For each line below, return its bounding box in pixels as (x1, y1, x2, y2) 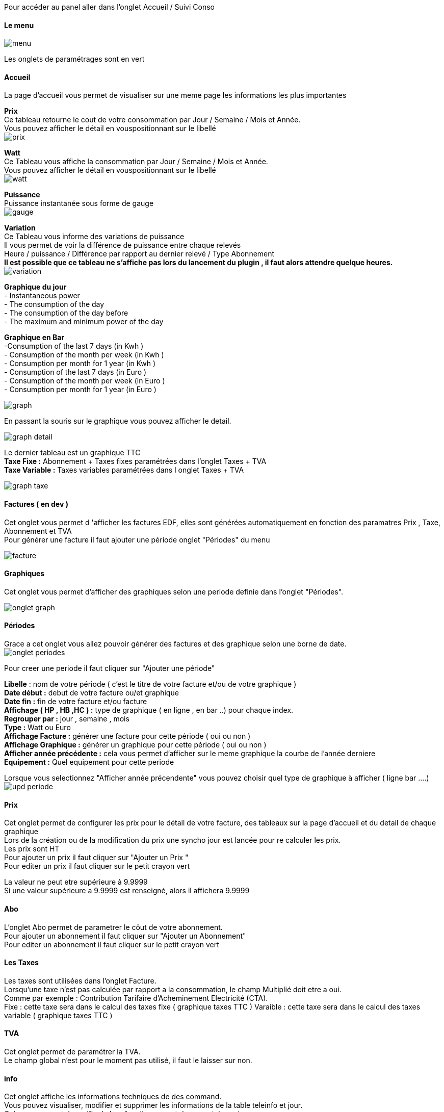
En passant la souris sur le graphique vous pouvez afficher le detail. (4, 417, 231, 426)
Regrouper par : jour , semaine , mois (4, 714, 129, 723)
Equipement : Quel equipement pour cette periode (4, 758, 174, 767)
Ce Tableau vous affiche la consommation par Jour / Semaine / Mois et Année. (4, 157, 268, 166)
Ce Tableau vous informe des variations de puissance (4, 232, 185, 241)
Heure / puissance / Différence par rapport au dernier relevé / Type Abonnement (4, 249, 275, 258)
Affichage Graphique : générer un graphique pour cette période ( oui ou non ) (4, 740, 267, 749)
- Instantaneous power (4, 291, 80, 300)
